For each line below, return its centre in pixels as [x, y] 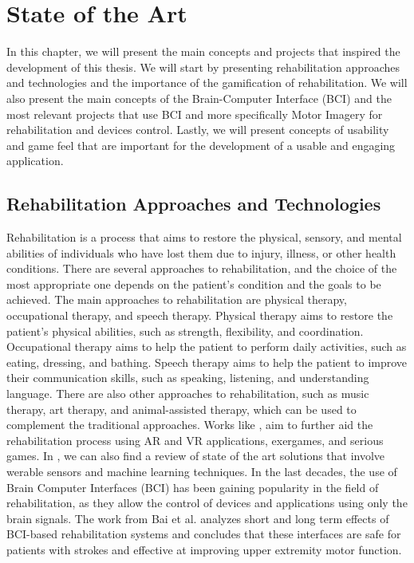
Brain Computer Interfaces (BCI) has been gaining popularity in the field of [193, 487]
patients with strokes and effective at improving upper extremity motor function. [204, 549]
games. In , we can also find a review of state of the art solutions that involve [196, 456]
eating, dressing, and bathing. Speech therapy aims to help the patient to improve [207, 362]
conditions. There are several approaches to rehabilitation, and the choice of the [202, 268]
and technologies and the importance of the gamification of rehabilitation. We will [207, 83]
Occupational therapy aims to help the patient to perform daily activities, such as [207, 346]
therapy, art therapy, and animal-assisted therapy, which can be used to [181, 409]
